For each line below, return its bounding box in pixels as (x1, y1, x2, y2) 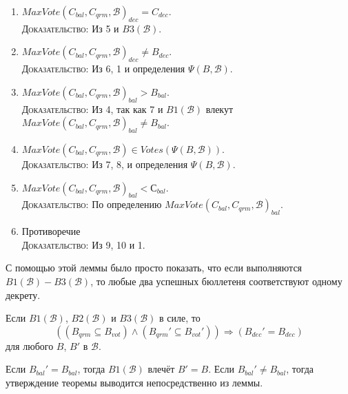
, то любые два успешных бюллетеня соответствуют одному (90, 273, 342, 288)
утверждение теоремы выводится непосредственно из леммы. (6, 375, 263, 389)
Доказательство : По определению (21, 197, 162, 211)
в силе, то (159, 311, 201, 325)
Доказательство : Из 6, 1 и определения (21, 61, 185, 76)
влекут (205, 101, 234, 116)
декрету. (6, 287, 41, 302)
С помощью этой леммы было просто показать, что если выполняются (6, 260, 303, 275)
